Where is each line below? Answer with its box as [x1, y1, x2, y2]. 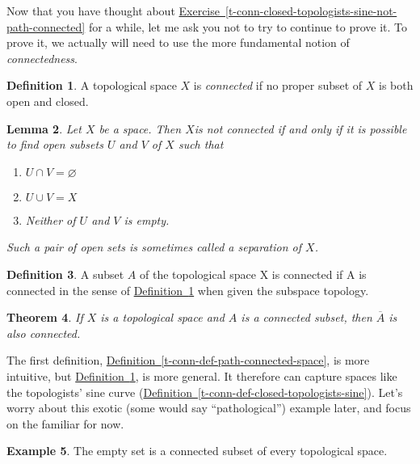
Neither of [25, 211, 76, 228]
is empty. [124, 211, 170, 228]
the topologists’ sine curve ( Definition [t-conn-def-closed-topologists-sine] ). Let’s [6, 383, 403, 400]
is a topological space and [100, 309, 225, 326]
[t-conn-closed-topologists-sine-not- [225, 2, 397, 19]
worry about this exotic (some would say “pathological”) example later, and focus [6, 399, 411, 416]
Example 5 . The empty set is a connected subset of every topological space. [6, 442, 388, 459]
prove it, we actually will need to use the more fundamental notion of [6, 34, 350, 51]
